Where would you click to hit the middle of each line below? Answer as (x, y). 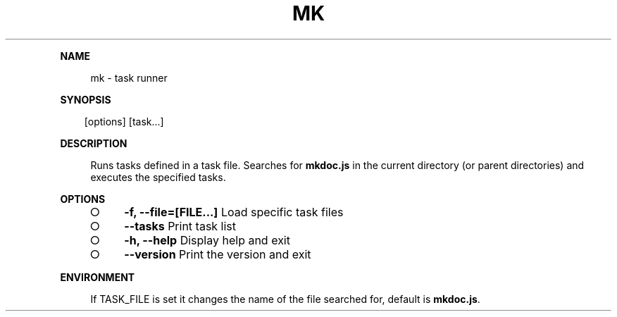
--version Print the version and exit (218, 254)
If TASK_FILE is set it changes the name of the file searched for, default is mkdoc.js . (285, 299)
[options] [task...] (124, 121)
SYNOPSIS (86, 99)
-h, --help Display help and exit (207, 240)
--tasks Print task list (180, 226)
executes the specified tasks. (158, 177)
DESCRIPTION (94, 143)
